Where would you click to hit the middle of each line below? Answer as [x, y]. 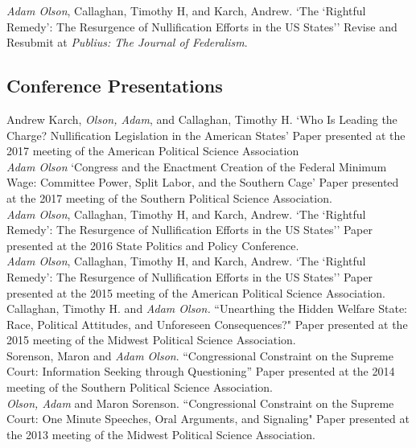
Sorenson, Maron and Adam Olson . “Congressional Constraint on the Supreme [200, 355]
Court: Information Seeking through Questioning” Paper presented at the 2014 [201, 371]
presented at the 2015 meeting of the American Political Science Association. [196, 292]
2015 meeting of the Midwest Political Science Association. [151, 340]
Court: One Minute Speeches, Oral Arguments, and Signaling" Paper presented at [208, 419]
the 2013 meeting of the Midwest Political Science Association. [161, 434]
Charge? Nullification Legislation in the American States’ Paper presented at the [206, 135]
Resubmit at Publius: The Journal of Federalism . [127, 42]
